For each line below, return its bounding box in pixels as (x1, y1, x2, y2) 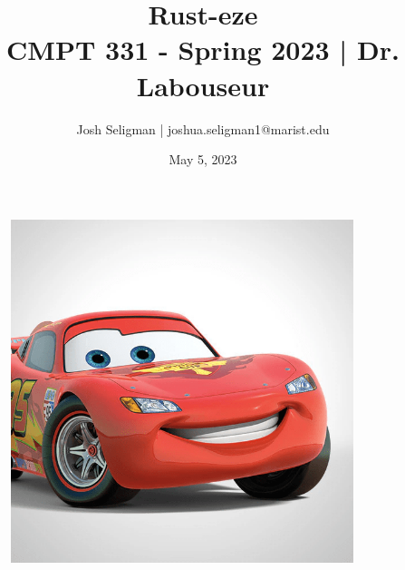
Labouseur (136, 66, 270, 103)
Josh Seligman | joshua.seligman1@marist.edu (76, 119, 330, 138)
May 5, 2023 (169, 150, 237, 169)
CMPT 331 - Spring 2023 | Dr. (6, 31, 400, 68)
